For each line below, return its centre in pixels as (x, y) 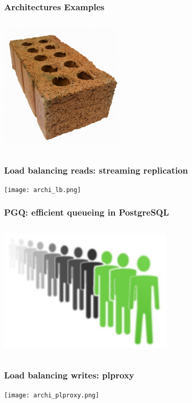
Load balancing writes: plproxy (69, 375)
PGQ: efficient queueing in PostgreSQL (87, 212)
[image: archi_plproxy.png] (52, 395)
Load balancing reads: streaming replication (96, 170)
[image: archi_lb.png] (43, 190)
